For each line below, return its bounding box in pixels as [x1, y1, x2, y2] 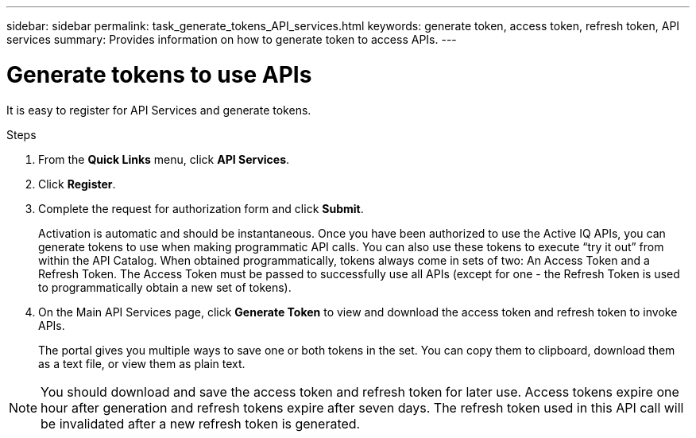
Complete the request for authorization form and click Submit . [38, 201, 364, 215]
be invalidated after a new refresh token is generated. [41, 415, 361, 432]
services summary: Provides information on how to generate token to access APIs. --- [6, 33, 457, 46]
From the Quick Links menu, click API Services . [38, 152, 290, 166]
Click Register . [38, 176, 116, 191]
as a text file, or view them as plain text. [38, 356, 246, 370]
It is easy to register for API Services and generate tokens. [6, 103, 311, 117]
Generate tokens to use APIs [6, 60, 312, 88]
